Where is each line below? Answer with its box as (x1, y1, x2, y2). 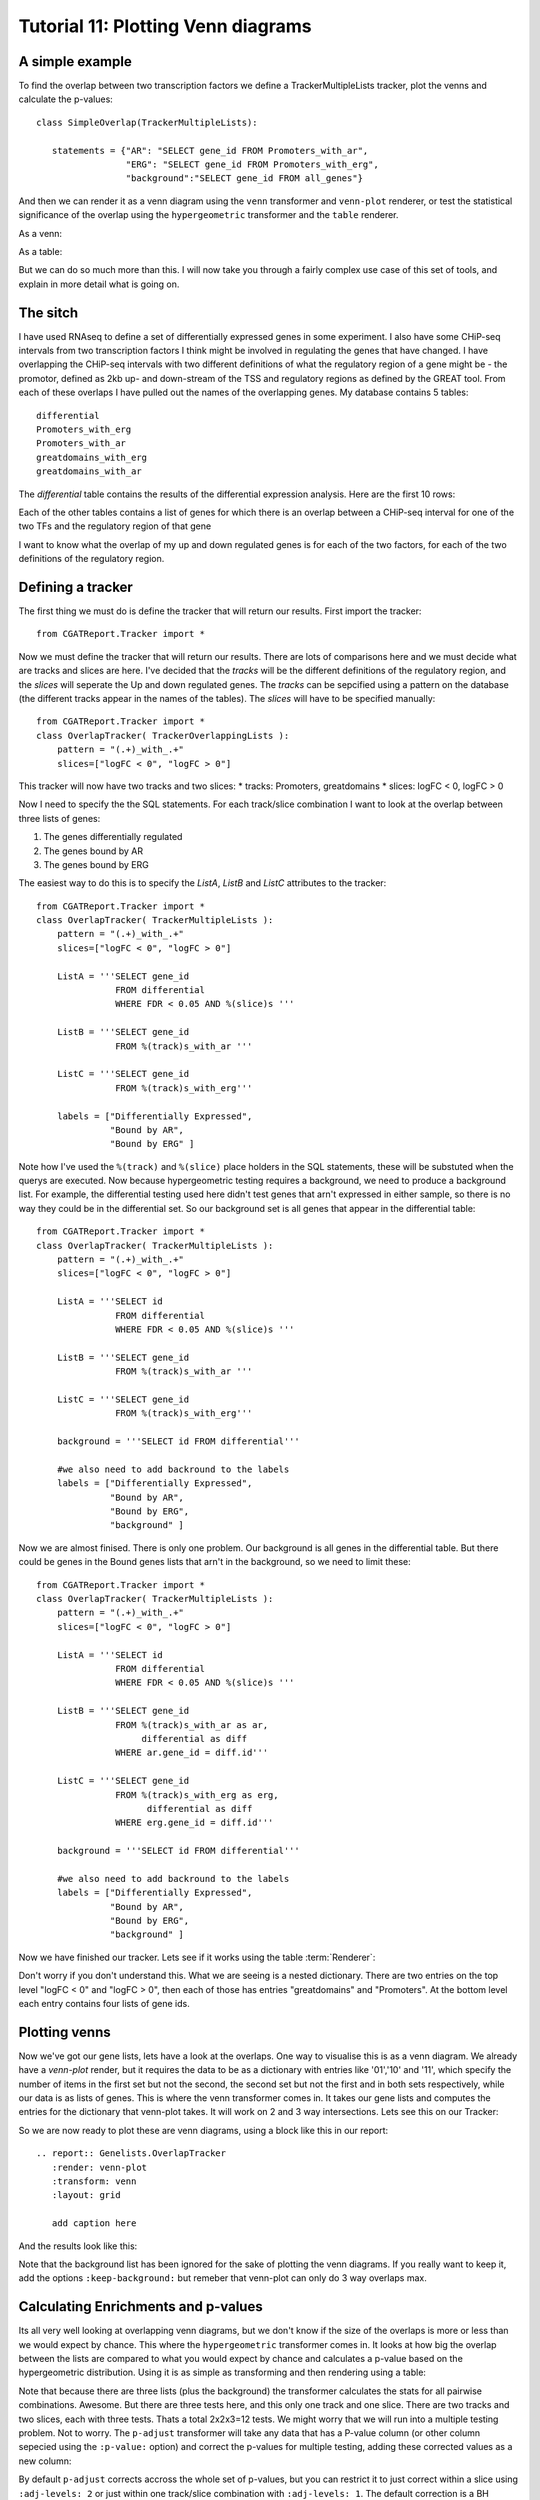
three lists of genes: (18, 812, 101, 824)
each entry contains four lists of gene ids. (18, 1997, 190, 2009)
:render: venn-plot (51, 2161, 148, 2173)
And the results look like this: (18, 2240, 138, 2252)
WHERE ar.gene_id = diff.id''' (115, 1747, 269, 1759)
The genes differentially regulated (43, 831, 183, 843)
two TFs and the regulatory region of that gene (18, 520, 212, 532)
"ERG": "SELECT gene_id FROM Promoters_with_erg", (125, 159, 379, 170)
